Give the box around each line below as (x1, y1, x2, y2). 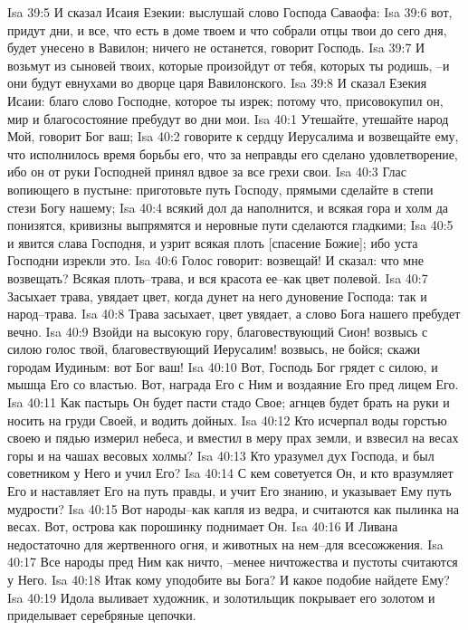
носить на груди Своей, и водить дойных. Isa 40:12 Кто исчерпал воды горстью (7, 410, 447, 429)
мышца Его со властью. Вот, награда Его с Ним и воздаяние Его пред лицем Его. (7, 375, 459, 394)
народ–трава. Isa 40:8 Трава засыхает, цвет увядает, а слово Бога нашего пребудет (7, 304, 461, 323)
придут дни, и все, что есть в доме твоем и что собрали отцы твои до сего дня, (7, 20, 447, 39)
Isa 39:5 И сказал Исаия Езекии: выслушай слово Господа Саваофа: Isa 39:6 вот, (7, 3, 453, 21)
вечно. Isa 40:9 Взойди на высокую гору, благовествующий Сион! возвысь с (7, 321, 428, 340)
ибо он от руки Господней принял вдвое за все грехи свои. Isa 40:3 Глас (7, 162, 406, 181)
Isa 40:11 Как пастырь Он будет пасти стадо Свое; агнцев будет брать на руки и (7, 393, 450, 412)
